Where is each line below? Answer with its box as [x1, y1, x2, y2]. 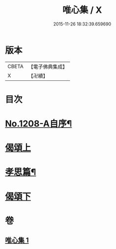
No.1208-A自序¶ [5, 118, 72, 129]
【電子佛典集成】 [28, 63, 68, 70]
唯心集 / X [62, 4, 102, 16]
